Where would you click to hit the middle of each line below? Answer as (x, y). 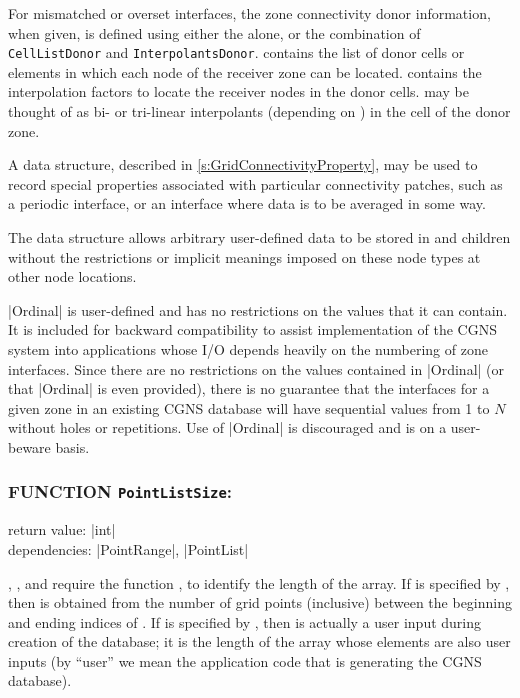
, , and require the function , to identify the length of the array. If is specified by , (259, 582)
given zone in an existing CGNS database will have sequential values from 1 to (249, 407)
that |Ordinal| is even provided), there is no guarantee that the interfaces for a (249, 388)
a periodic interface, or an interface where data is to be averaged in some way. (247, 203)
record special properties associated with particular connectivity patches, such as (255, 183)
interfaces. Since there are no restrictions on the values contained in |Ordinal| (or (256, 368)
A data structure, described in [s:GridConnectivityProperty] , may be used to (243, 164)
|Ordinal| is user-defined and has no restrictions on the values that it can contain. (258, 309)
